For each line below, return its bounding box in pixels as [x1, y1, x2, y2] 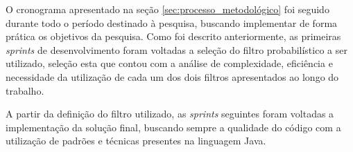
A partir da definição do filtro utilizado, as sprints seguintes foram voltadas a [6, 106, 334, 121]
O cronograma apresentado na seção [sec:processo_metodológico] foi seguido [6, 2, 329, 16]
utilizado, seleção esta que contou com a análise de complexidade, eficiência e [6, 56, 333, 70]
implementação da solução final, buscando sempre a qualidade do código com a [6, 120, 341, 134]
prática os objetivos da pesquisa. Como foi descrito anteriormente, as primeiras [6, 29, 341, 44]
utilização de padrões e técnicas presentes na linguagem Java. [6, 133, 266, 148]
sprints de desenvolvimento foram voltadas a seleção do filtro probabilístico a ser [6, 42, 347, 57]
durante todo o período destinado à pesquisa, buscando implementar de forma [6, 15, 338, 30]
